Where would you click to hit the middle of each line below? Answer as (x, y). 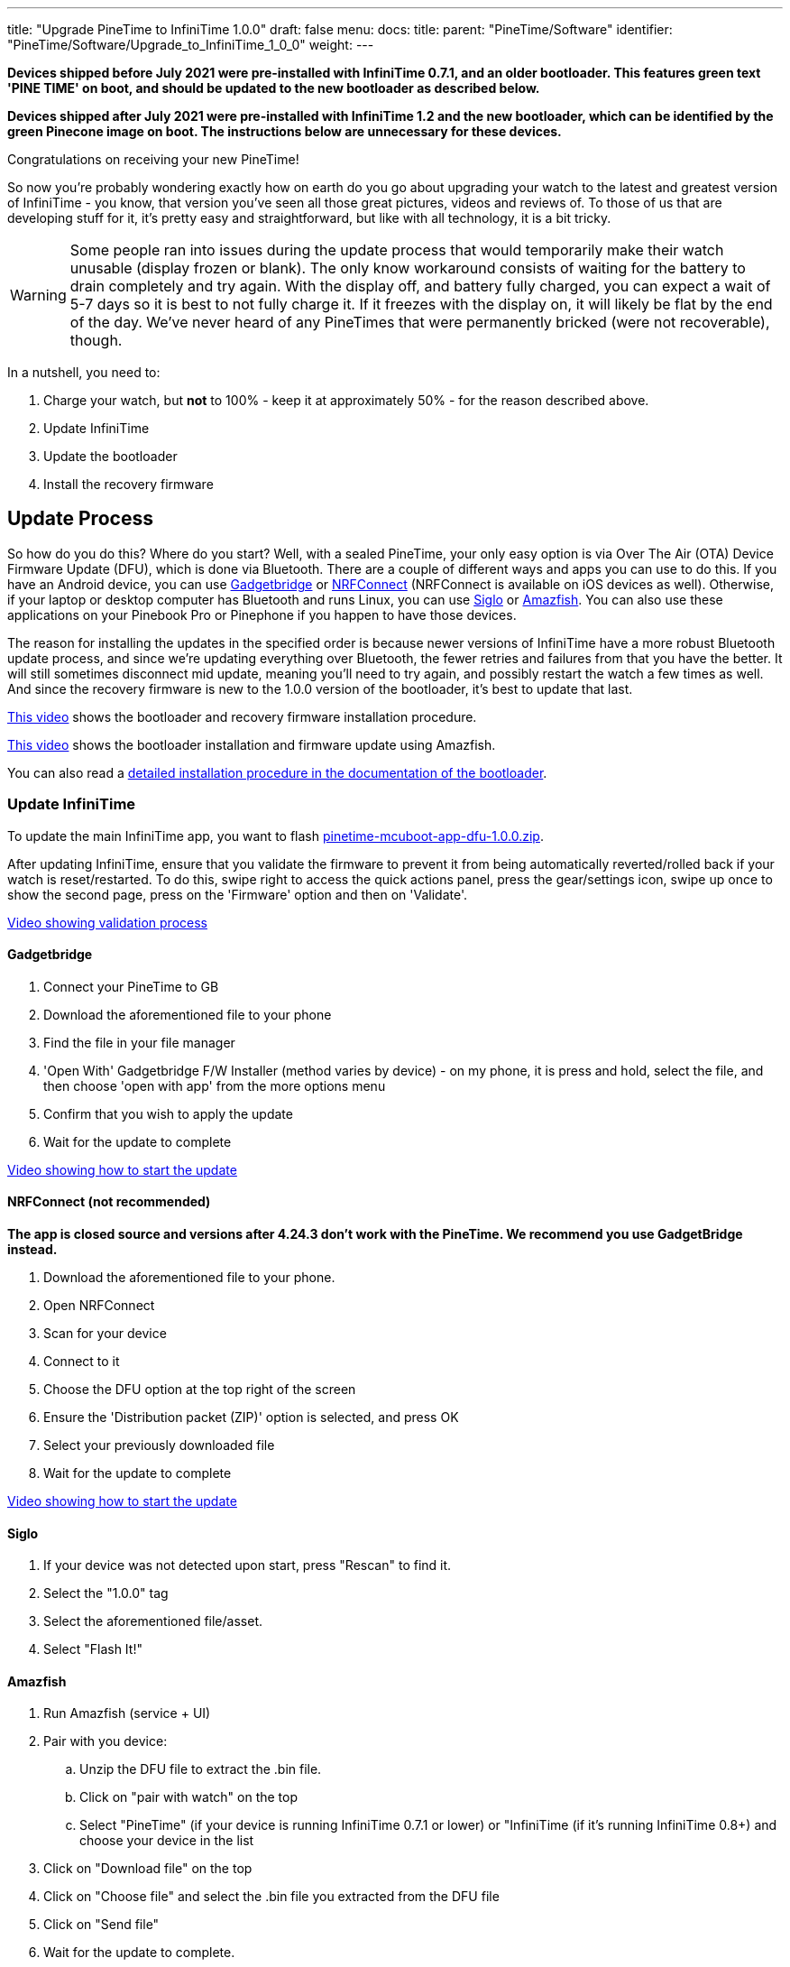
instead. (32, 1250)
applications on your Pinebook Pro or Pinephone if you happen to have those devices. (262, 614)
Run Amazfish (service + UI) (127, 1713)
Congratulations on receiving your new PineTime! (153, 159)
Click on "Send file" (101, 1925)
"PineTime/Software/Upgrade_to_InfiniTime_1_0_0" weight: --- (191, 45)
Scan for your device (105, 1334)
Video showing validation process (107, 922)
